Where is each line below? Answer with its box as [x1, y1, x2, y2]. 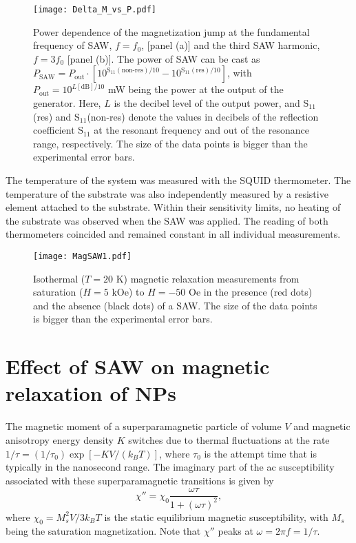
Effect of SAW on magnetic [6, 352, 270, 380]
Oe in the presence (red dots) [189, 285, 313, 299]
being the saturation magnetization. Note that [6, 524, 201, 538]
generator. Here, [33, 96, 101, 110]
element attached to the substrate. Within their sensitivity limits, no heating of [6, 200, 341, 214]
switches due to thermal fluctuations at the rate [128, 432, 330, 447]
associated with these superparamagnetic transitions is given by [6, 473, 274, 487]
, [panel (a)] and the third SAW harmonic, [141, 38, 320, 52]
